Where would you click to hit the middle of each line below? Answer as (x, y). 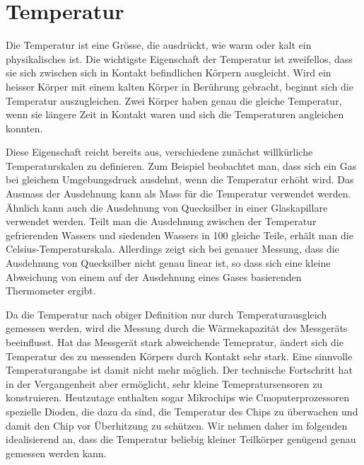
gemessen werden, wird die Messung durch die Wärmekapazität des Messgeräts (177, 328)
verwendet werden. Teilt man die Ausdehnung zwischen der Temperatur (161, 221)
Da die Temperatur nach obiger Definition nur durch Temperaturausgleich (166, 314)
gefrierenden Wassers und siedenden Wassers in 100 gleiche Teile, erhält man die (180, 235)
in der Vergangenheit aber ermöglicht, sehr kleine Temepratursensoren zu (164, 383)
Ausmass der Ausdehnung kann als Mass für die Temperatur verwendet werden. (178, 194)
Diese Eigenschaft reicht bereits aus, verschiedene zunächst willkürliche (159, 152)
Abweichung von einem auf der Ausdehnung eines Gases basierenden (154, 276)
